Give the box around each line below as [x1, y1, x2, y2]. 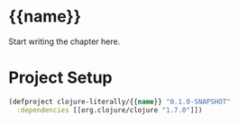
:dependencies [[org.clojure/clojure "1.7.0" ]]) [16, 105, 203, 114]
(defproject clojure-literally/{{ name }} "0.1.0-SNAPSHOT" [8, 97, 231, 106]
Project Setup [8, 67, 114, 88]
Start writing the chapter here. [8, 36, 121, 47]
